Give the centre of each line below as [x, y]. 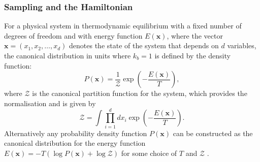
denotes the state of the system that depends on [144, 45]
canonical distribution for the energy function [75, 143]
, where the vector [195, 35]
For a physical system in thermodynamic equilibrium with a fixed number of [123, 26]
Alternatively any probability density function [76, 133]
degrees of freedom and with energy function [73, 35]
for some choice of [149, 153]
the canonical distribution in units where [68, 55]
